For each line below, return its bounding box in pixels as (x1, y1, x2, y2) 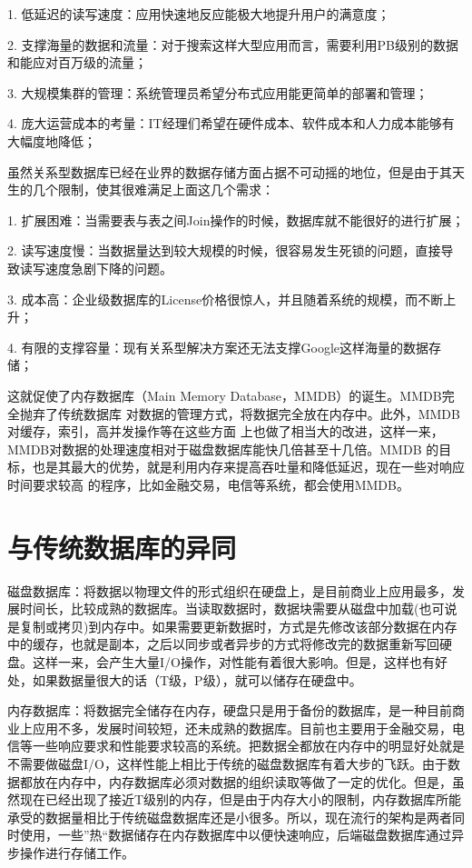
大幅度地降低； (7, 131, 96, 150)
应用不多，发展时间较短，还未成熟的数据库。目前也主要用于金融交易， (32, 718, 452, 737)
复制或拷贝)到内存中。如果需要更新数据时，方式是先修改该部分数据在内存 (19, 616, 457, 635)
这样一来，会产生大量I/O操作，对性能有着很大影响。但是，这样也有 (32, 652, 435, 671)
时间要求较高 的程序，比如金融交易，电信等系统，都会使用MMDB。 (7, 474, 409, 494)
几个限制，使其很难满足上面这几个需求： (32, 180, 274, 199)
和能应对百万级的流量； (7, 53, 147, 72)
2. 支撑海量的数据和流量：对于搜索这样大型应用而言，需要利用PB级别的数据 (7, 35, 458, 54)
